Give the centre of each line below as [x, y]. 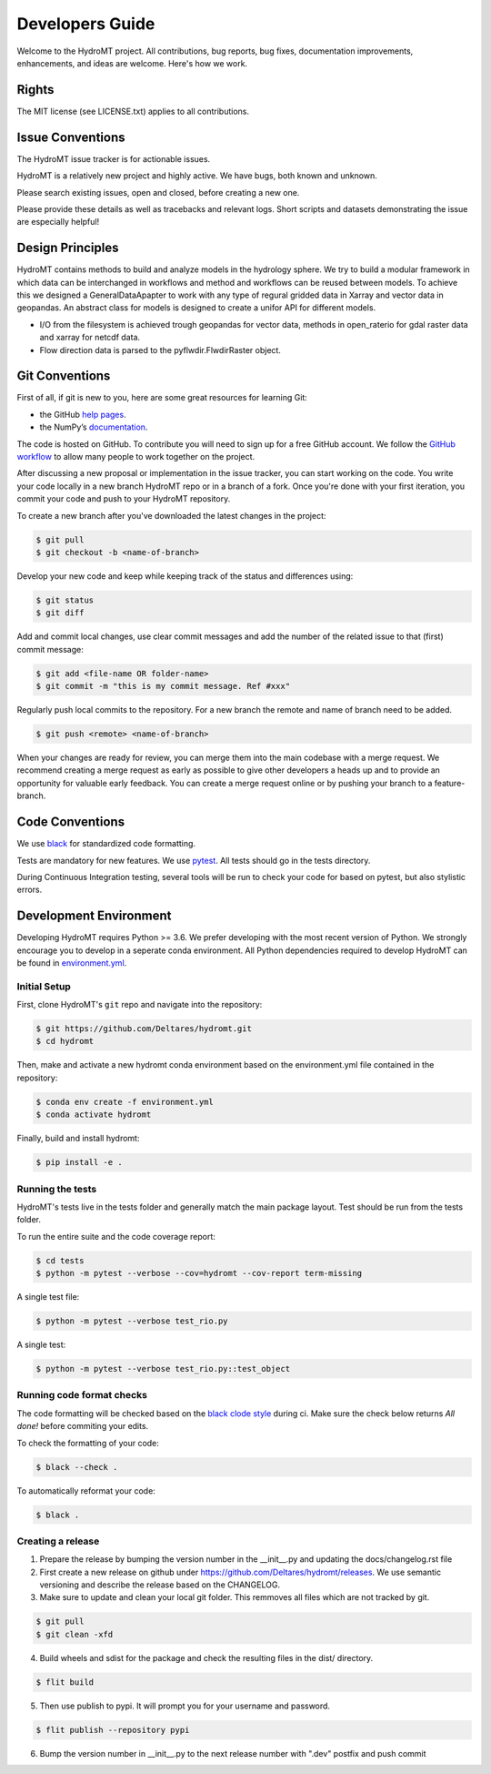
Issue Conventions [71, 137]
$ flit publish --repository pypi [113, 1730]
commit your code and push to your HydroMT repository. [124, 499]
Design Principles [68, 248]
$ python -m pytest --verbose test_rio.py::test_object [163, 1369]
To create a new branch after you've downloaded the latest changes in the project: [171, 515]
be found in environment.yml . [72, 963]
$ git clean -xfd [75, 1634]
